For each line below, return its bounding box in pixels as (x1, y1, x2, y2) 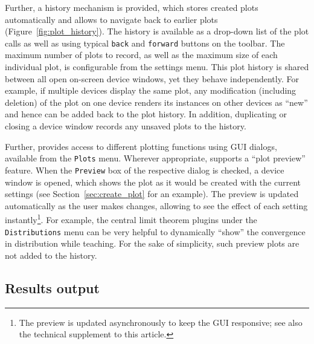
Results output (5, 278, 100, 297)
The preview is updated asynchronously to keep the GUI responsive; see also (19, 316, 303, 328)
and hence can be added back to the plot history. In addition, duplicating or (5, 108, 287, 120)
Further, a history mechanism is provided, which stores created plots (5, 1, 258, 13)
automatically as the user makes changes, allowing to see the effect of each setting (5, 199, 308, 212)
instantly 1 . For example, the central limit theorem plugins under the (5, 212, 257, 226)
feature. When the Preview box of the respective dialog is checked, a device (5, 163, 284, 176)
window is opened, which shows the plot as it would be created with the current (5, 175, 301, 188)
